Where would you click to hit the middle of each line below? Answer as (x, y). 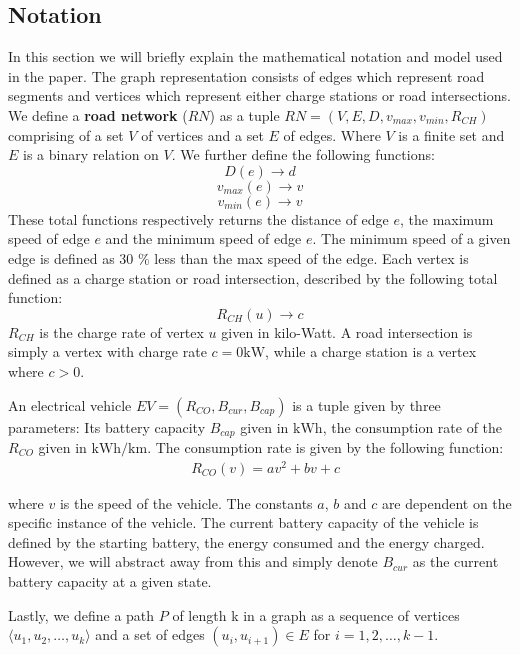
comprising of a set (66, 134)
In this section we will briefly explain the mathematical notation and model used (255, 56)
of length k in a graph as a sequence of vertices (316, 614)
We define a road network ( (98, 114)
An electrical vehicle (70, 404)
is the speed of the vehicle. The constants (186, 502)
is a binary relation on (91, 154)
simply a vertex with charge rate (107, 351)
